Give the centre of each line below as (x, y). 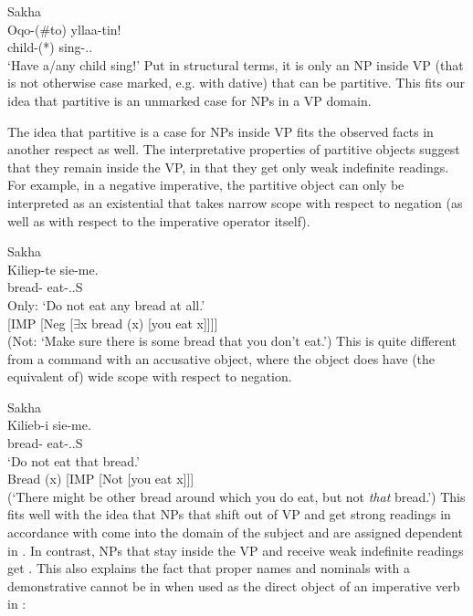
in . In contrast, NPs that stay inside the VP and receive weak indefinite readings (236, 550)
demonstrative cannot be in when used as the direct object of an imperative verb (234, 585)
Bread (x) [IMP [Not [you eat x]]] (101, 479)
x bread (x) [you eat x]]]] (149, 323)
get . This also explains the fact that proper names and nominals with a (209, 568)
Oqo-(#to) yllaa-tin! (64, 29)
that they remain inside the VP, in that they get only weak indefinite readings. (228, 167)
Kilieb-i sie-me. (49, 425)
